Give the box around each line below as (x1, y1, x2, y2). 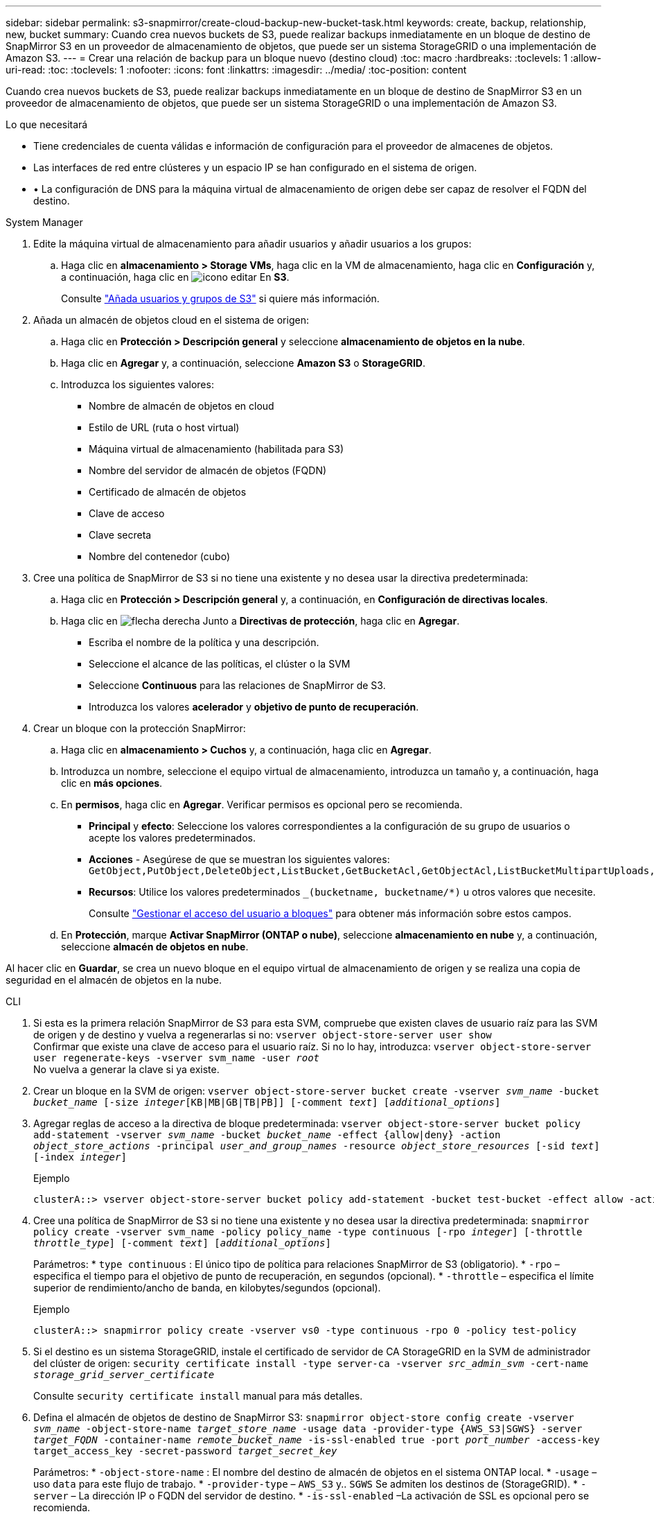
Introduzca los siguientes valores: (61, 378, 214, 390)
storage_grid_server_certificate (33, 1369, 215, 1380)
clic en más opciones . (61, 777, 163, 789)
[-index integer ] (33, 1151, 127, 1163)
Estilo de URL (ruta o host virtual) (89, 421, 240, 433)
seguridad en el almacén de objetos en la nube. (6, 974, 222, 986)
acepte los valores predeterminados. (89, 832, 256, 844)
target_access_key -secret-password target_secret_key (33, 1445, 337, 1456)
